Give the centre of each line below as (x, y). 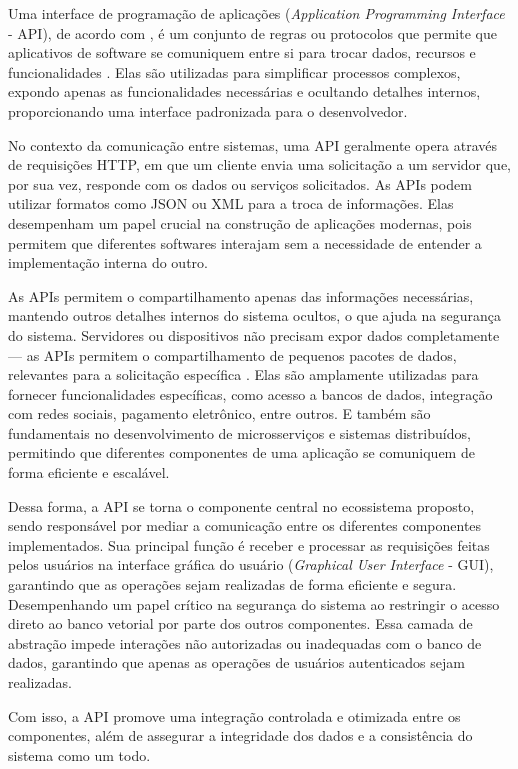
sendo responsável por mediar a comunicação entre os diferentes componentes (245, 525)
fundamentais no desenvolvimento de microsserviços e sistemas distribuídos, (239, 432)
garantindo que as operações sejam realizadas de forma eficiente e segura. (232, 584)
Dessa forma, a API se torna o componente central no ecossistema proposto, (241, 505)
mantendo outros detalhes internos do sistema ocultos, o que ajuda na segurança (254, 315)
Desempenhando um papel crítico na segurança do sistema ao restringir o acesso (254, 603)
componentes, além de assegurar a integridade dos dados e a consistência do (240, 735)
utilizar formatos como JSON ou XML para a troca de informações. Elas (231, 203)
